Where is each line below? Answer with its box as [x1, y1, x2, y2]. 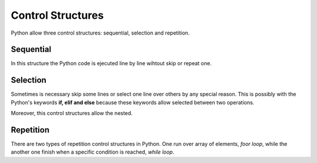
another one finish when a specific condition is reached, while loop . [11, 148, 174, 155]
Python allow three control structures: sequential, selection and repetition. [11, 29, 190, 36]
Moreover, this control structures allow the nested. [11, 110, 133, 117]
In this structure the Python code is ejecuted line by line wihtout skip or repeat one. [11, 60, 212, 67]
